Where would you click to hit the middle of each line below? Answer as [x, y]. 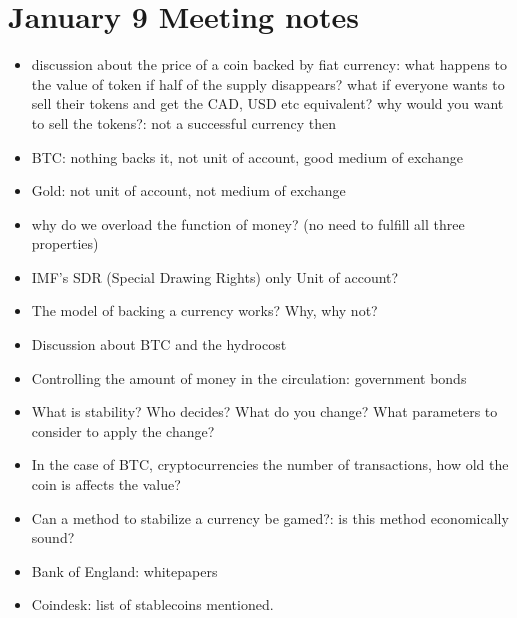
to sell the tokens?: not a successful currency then [183, 122]
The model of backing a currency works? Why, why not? [204, 310]
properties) [65, 243]
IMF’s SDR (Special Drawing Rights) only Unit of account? [215, 276]
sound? [53, 537]
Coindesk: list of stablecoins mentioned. [152, 604]
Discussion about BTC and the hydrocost [159, 344]
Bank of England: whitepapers [124, 570]
